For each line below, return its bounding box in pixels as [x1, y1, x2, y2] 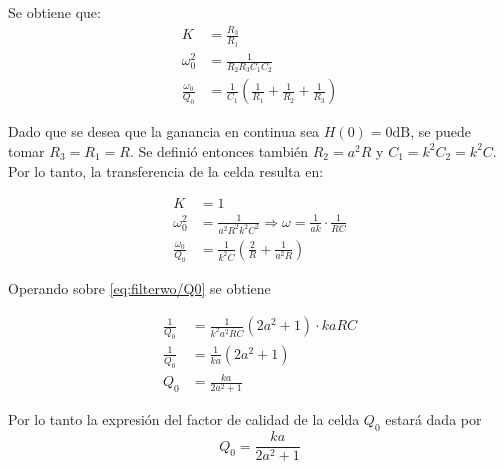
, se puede [410, 121, 471, 142]
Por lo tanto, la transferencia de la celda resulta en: [8, 160, 324, 181]
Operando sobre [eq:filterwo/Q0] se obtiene [8, 278, 271, 299]
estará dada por [385, 409, 482, 430]
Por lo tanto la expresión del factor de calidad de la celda [8, 409, 360, 430]
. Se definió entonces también [129, 140, 309, 161]
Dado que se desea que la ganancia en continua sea [8, 121, 320, 142]
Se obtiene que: [8, 2, 101, 22]
